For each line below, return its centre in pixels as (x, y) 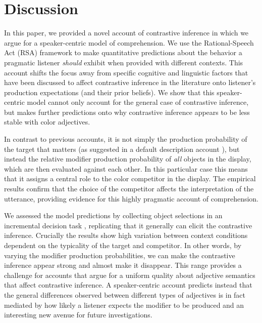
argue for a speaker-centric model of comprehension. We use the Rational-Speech (129, 42)
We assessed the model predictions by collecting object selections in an (113, 215)
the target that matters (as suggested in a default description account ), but (122, 149)
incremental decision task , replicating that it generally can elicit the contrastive (128, 225)
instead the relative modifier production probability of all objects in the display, (128, 159)
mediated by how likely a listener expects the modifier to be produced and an (124, 305)
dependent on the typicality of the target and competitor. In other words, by (123, 245)
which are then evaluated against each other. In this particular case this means (126, 168)
